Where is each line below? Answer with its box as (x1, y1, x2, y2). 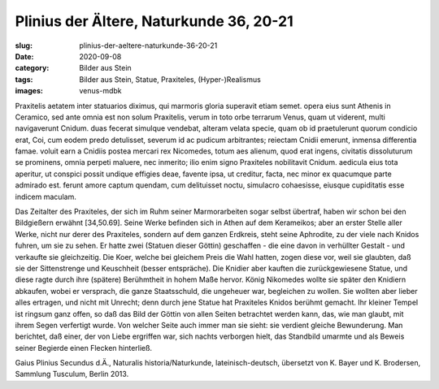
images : (15, 86, 44, 96)
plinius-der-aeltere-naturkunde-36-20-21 (79, 41, 218, 50)
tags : (15, 74, 33, 84)
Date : (15, 51, 34, 61)
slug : (15, 41, 33, 50)
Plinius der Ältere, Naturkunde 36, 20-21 (15, 12, 293, 30)
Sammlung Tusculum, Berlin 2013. (15, 370, 129, 379)
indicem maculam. (15, 192, 76, 201)
